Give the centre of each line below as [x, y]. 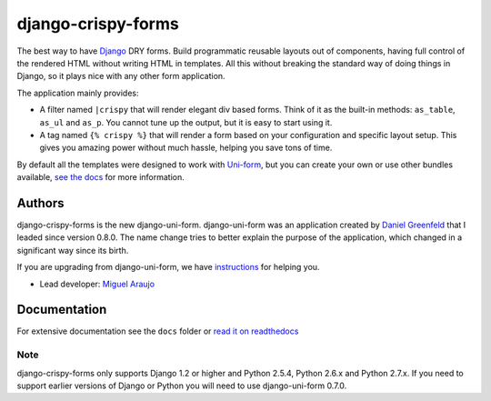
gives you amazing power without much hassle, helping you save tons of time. [186, 148]
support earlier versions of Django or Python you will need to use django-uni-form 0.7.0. [182, 386]
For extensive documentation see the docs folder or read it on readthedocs [158, 331]
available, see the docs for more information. [101, 177]
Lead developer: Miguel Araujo [97, 284]
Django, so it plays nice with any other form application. [121, 76]
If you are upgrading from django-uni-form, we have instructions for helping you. [168, 267]
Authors [40, 203]
